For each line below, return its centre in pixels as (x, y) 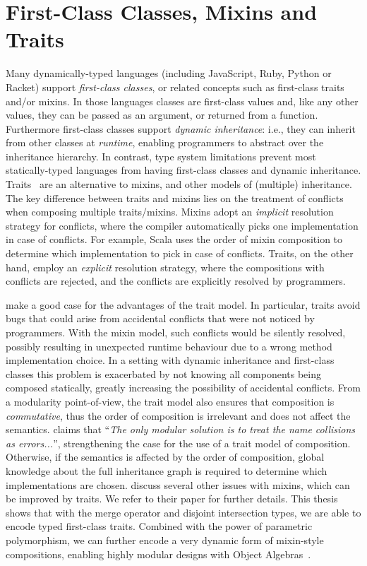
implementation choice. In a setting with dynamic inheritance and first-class (170, 360)
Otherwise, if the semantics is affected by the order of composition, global (165, 457)
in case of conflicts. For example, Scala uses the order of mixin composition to (174, 239)
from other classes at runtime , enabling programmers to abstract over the (165, 142)
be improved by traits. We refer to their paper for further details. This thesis (172, 499)
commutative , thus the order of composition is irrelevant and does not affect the (178, 415)
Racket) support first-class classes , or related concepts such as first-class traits (175, 87)
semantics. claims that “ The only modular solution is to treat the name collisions (181, 429)
